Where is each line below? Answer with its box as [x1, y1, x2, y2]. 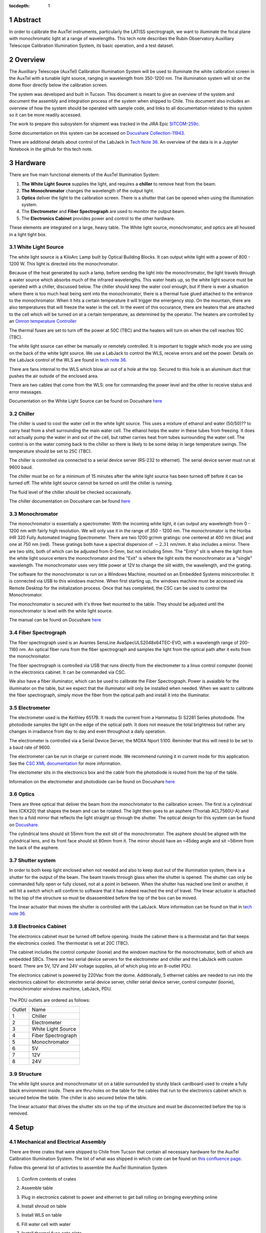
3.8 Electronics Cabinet [9, 923, 66, 930]
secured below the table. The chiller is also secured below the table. [9, 1094, 148, 1100]
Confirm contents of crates [21, 1176, 76, 1182]
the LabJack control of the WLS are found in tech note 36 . [9, 357, 127, 363]
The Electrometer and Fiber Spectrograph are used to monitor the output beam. [21, 209, 186, 215]
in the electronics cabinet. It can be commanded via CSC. [9, 669, 126, 675]
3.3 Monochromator [9, 510, 59, 517]
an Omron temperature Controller [9, 318, 77, 324]
